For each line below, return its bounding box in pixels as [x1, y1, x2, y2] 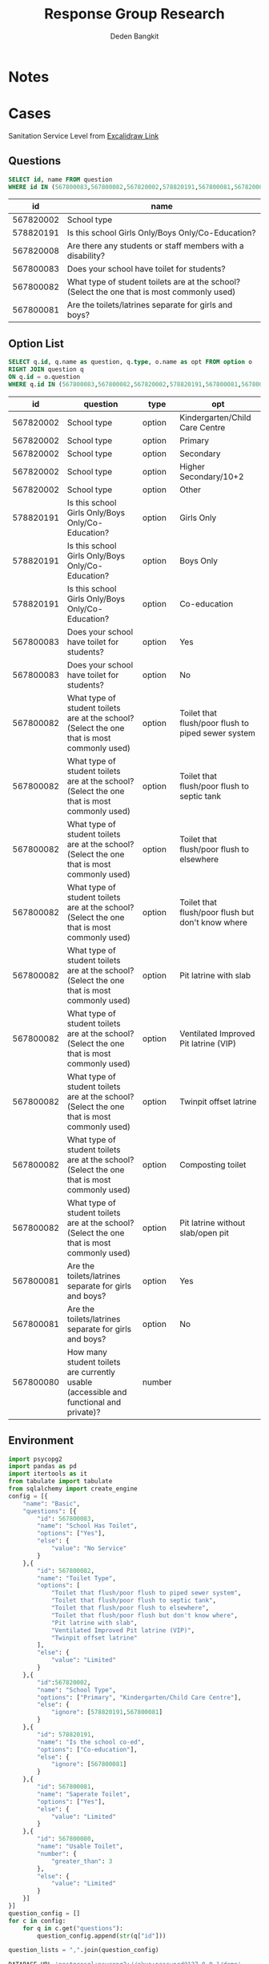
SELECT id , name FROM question [8, 175, 113, 183]
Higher [179, 461, 206, 472]
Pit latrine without [179, 1217, 246, 1228]
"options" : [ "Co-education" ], [37, 1745, 138, 1753]
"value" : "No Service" [50, 1544, 127, 1553]
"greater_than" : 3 [50, 1857, 113, 1865]
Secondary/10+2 [179, 470, 244, 482]
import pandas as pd [8, 1462, 78, 1470]
